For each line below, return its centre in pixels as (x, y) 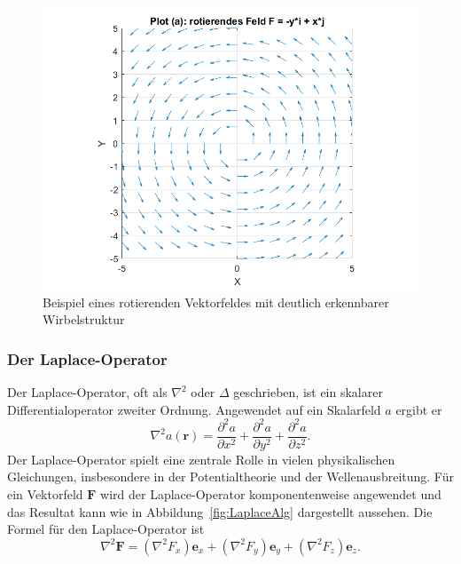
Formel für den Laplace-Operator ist (106, 529)
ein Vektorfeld (45, 493)
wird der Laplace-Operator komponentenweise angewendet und (271, 493)
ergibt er (419, 409)
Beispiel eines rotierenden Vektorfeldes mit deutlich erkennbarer (216, 302)
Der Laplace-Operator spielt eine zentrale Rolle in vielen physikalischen (201, 459)
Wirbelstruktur (84, 319)
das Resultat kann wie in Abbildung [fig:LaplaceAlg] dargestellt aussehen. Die (220, 511)
